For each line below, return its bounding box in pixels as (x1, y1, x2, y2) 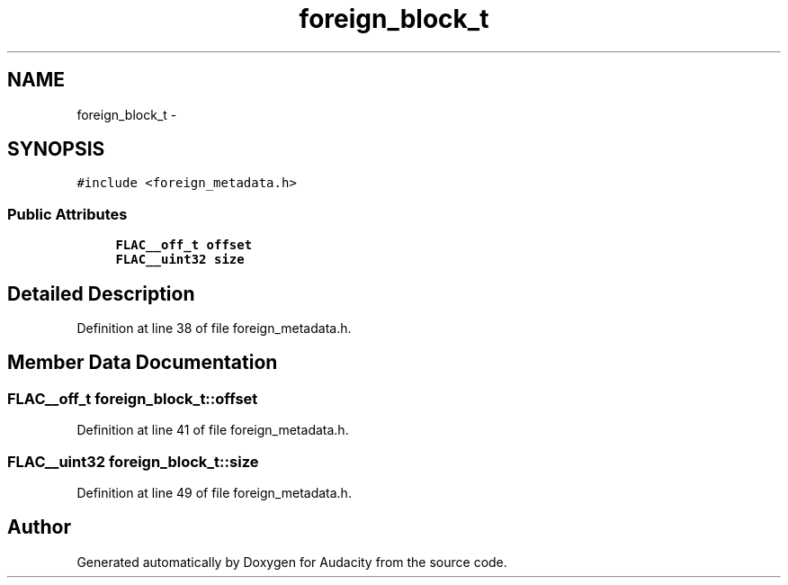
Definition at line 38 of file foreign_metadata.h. (76, 320, 352, 337)
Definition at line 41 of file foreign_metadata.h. (76, 422, 349, 438)
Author (7, 516, 71, 539)
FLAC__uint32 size (115, 252, 245, 267)
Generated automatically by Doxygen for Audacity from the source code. (76, 553, 507, 570)
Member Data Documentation (7, 351, 278, 374)
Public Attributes (7, 204, 128, 223)
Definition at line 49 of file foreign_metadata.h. (76, 485, 352, 500)
